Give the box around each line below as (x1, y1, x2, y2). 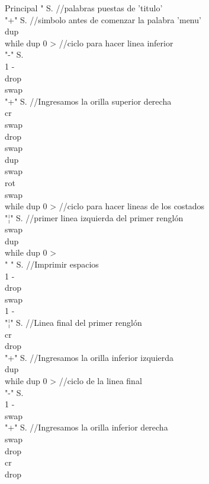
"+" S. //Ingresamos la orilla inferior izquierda (5, 351, 174, 363)
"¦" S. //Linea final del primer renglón (5, 316, 142, 329)
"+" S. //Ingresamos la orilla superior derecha (5, 95, 172, 107)
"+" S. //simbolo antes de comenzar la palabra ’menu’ (5, 13, 201, 26)
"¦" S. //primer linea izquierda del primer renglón (5, 211, 184, 224)
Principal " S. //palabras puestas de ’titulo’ (5, 2, 163, 14)
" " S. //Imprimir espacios (5, 258, 99, 271)
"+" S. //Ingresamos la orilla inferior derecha (5, 421, 168, 433)
